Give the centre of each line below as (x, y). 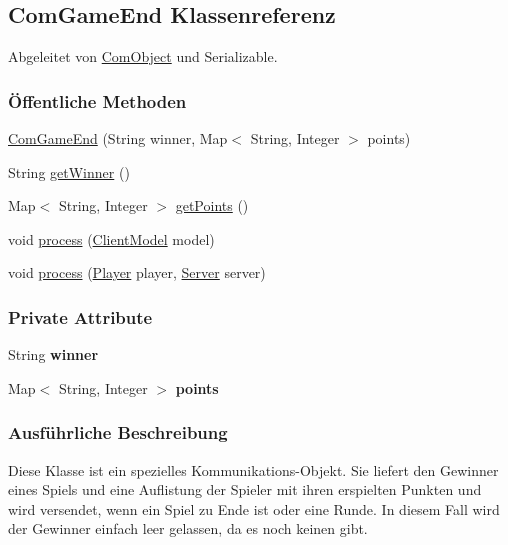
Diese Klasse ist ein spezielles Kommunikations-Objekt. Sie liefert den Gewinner (253, 469)
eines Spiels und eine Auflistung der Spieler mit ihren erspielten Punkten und (245, 489)
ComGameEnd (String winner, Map (118, 138)
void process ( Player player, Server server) (137, 272)
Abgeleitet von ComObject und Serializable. (143, 56)
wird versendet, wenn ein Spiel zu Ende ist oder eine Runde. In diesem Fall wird (254, 508)
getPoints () (212, 205)
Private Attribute (80, 316)
